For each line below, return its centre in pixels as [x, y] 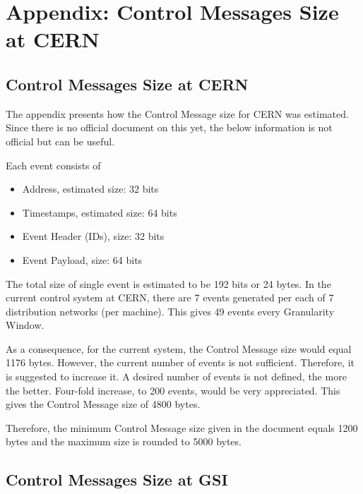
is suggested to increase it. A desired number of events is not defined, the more [176, 376]
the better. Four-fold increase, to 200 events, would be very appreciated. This [173, 390]
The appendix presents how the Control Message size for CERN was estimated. [177, 113]
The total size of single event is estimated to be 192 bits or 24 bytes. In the [168, 283]
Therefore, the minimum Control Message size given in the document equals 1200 [182, 427]
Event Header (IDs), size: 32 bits [93, 236]
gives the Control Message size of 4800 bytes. [103, 404]
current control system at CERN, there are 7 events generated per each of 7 [170, 297]
